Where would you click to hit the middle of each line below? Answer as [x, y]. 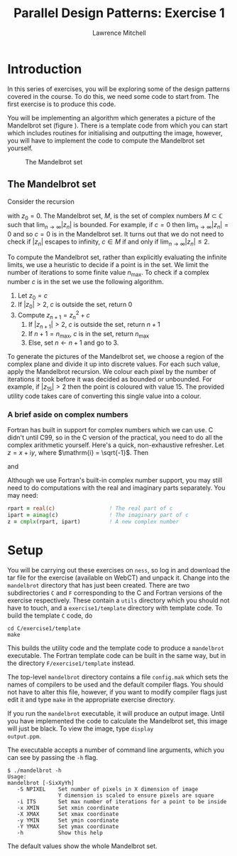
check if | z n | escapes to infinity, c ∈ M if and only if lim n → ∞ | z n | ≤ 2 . [109, 242]
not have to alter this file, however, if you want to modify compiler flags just [117, 691]
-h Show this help [60, 832]
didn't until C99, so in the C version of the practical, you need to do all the [115, 438]
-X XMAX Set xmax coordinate [68, 814]
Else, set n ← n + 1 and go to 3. [73, 343]
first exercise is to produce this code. [62, 104]
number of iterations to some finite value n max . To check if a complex [108, 273]
